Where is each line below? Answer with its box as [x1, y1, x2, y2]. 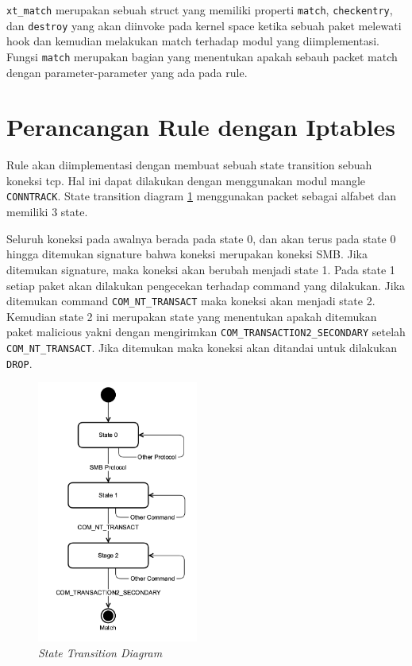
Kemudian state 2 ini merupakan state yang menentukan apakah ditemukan [6, 308, 377, 324]
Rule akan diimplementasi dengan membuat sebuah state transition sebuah [6, 157, 372, 173]
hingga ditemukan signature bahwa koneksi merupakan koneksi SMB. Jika [6, 246, 368, 262]
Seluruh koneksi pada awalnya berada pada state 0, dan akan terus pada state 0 [6, 230, 396, 246]
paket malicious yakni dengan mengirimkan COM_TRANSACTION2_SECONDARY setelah [6, 323, 406, 340]
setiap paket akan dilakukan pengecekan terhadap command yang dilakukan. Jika [6, 277, 406, 293]
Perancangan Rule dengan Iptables [6, 110, 395, 143]
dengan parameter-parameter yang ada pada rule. [6, 64, 248, 80]
